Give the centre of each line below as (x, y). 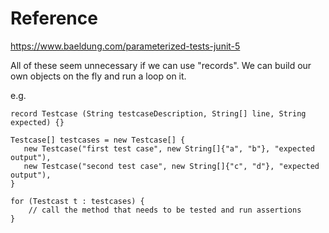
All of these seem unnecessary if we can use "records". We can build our (161, 65)
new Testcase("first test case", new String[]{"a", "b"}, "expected (169, 148)
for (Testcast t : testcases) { (77, 201)
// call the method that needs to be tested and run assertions (165, 210)
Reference (54, 18)
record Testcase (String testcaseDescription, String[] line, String (158, 113)
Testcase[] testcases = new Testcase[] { (98, 140)
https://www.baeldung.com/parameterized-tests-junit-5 (125, 46)
